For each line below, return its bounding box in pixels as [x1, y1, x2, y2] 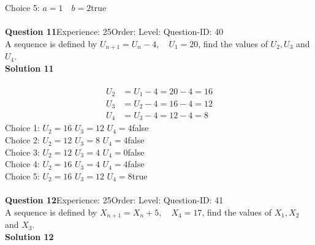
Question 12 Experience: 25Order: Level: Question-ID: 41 [5, 194, 224, 206]
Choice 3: [5, 145, 40, 158]
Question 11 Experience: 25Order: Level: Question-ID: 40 [5, 25, 224, 38]
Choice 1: [5, 121, 40, 134]
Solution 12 [5, 230, 54, 243]
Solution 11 [5, 61, 54, 74]
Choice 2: [5, 134, 40, 146]
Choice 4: [5, 157, 40, 170]
